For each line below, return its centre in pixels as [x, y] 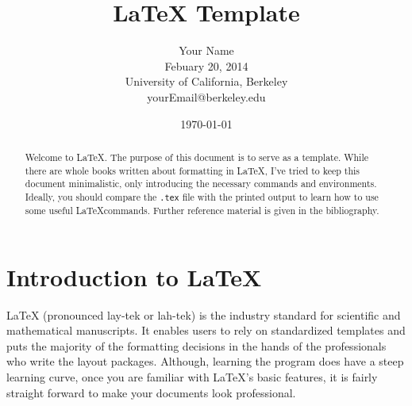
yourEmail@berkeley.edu [206, 96]
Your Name [206, 50]
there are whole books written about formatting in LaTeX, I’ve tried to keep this [193, 170]
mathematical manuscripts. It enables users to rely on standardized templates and [206, 330]
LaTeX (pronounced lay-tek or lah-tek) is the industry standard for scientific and [204, 314]
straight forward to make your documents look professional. [151, 392]
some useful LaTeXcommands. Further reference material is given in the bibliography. [202, 210]
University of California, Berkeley [206, 81]
